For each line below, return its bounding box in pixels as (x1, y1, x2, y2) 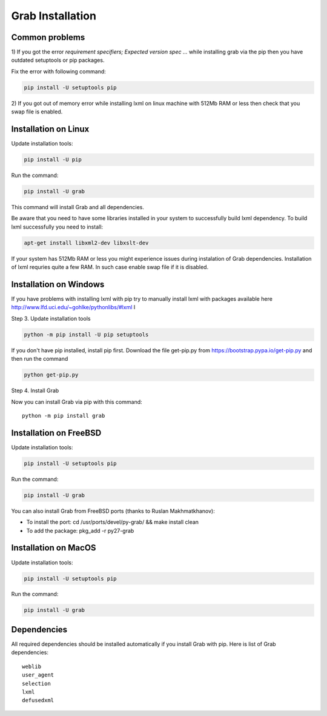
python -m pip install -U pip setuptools (24, 331, 149, 338)
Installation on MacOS (11, 543, 96, 553)
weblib (22, 663, 42, 670)
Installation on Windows (11, 279, 105, 289)
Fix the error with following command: (11, 67, 106, 75)
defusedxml (22, 697, 54, 704)
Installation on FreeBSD (11, 427, 102, 438)
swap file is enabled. (11, 108, 63, 115)
